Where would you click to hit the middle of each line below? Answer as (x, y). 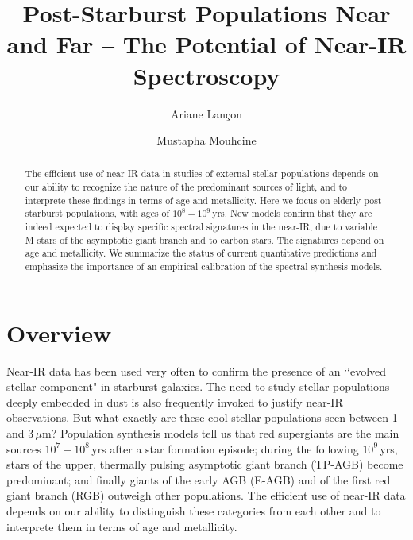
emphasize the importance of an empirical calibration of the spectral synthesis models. (204, 266)
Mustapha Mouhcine (206, 140)
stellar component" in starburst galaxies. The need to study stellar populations (198, 386)
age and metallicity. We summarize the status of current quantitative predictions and (201, 253)
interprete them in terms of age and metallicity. (122, 526)
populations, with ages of (118, 213)
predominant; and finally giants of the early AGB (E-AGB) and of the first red (199, 479)
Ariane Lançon (206, 113)
